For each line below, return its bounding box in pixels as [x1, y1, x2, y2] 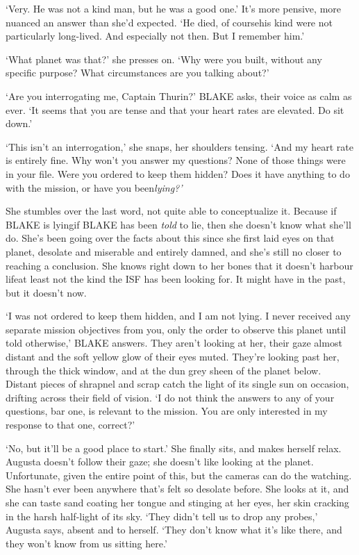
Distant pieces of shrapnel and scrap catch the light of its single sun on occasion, [6, 376, 349, 391]
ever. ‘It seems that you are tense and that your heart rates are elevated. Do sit [6, 102, 344, 117]
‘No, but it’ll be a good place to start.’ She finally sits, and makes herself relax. [6, 440, 342, 455]
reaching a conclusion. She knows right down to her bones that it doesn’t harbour [6, 258, 353, 272]
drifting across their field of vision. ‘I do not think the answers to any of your [6, 390, 335, 404]
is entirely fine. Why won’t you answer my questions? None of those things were [6, 153, 346, 167]
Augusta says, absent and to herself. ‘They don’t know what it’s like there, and [6, 522, 342, 537]
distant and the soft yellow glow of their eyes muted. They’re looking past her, [6, 349, 340, 364]
